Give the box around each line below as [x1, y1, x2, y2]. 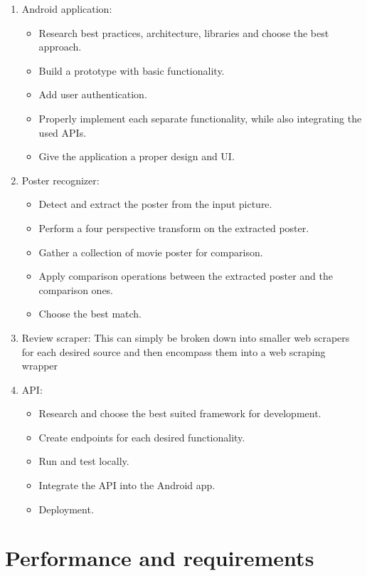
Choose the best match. [38, 306, 142, 321]
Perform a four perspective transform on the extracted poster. [38, 220, 309, 235]
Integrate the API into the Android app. [38, 478, 216, 493]
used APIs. [38, 125, 87, 140]
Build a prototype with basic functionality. [38, 63, 225, 78]
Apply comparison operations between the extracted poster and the [38, 268, 333, 283]
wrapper [21, 358, 58, 373]
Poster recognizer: [21, 172, 100, 187]
